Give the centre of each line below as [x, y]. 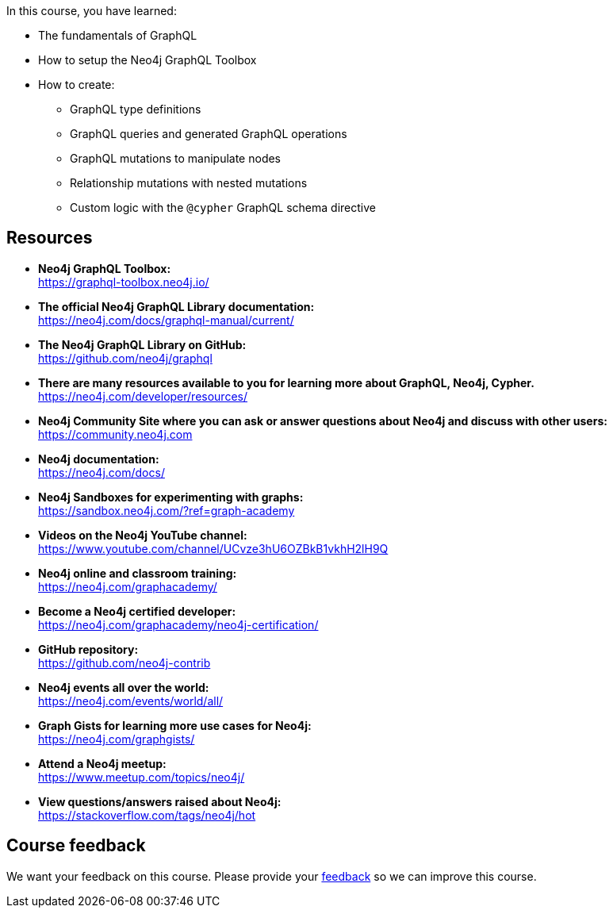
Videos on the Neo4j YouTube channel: [143, 535]
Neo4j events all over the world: [124, 687]
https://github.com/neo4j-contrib [125, 662]
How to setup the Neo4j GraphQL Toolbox [148, 60]
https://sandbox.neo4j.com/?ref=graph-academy [167, 510]
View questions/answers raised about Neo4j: [160, 801]
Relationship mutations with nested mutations [189, 183]
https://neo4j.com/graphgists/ [117, 739]
